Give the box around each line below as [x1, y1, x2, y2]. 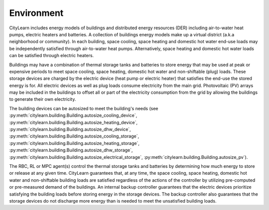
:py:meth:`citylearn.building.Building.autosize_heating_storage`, [9, 140, 139, 146]
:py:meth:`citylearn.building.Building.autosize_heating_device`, [9, 119, 138, 125]
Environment [9, 7, 64, 18]
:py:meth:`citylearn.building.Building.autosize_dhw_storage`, [9, 147, 133, 153]
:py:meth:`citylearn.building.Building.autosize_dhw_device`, [9, 127, 132, 133]
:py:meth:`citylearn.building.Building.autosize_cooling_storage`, [9, 133, 139, 139]
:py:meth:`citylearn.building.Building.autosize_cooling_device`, [9, 112, 137, 119]
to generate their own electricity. [9, 96, 76, 102]
